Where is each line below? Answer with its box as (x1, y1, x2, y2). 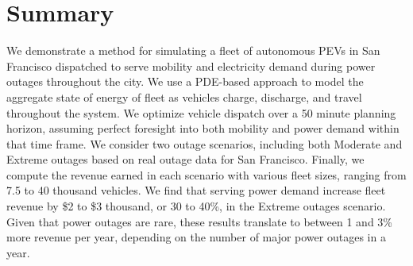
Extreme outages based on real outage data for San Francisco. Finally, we (6, 151, 365, 168)
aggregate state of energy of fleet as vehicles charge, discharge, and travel (6, 88, 362, 105)
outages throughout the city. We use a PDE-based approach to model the (6, 73, 364, 90)
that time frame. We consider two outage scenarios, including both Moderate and (6, 135, 403, 152)
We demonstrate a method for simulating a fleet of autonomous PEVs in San (6, 42, 380, 59)
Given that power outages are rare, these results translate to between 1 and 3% (6, 213, 392, 229)
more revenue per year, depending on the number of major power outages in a (6, 229, 386, 245)
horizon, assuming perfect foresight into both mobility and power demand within (6, 120, 399, 137)
